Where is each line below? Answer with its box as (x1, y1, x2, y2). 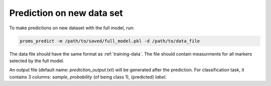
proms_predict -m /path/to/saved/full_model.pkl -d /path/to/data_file (20, 38, 200, 44)
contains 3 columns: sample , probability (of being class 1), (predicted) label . (9, 74, 167, 80)
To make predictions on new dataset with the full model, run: (9, 25, 135, 31)
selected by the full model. (9, 58, 65, 64)
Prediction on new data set (9, 7, 123, 18)
